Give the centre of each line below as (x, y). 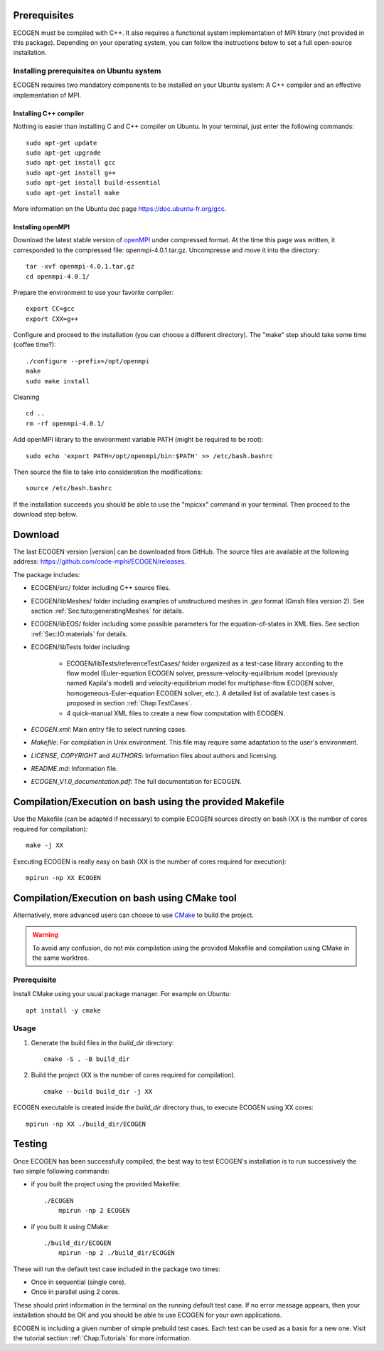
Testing (30, 1144)
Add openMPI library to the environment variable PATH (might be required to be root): (138, 440)
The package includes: (47, 574)
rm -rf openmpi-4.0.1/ (65, 423)
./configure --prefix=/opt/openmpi (88, 361)
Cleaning (26, 397)
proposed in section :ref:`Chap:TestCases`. (129, 703)
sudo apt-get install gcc (71, 163)
